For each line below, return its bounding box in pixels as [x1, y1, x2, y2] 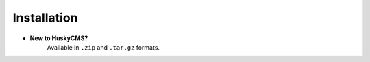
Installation [12, 10, 78, 25]
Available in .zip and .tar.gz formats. [47, 43, 160, 51]
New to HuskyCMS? [29, 34, 88, 42]
